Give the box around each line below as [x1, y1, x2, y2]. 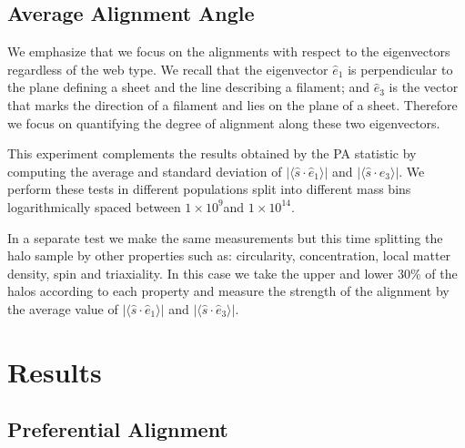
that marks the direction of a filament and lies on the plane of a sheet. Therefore [7, 95, 458, 114]
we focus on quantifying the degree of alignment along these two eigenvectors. [7, 113, 440, 132]
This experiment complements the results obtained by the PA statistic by [7, 144, 417, 163]
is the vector [389, 77, 459, 97]
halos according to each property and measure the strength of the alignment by [7, 281, 450, 300]
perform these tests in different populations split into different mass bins [7, 179, 411, 199]
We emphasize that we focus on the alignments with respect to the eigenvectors [7, 42, 450, 61]
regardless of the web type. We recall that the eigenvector [7, 59, 329, 78]
